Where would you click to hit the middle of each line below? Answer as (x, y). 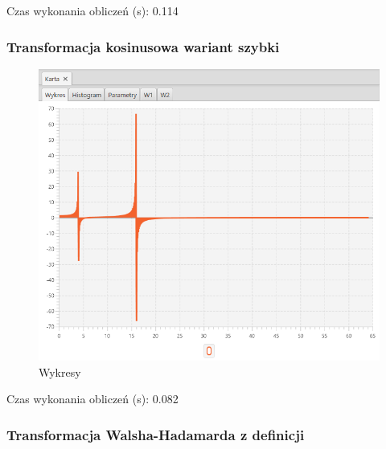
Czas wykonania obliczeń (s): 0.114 (92, 10)
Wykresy (60, 371)
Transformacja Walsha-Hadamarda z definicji (156, 434)
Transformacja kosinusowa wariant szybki (143, 46)
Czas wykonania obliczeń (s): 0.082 (92, 399)
